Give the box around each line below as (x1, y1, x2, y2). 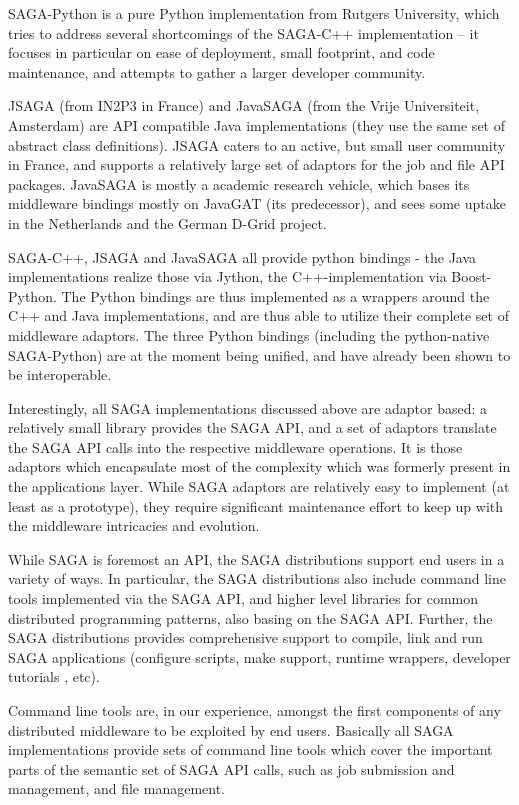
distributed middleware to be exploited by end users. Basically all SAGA (8, 719, 454, 740)
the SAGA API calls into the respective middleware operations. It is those (8, 436, 463, 457)
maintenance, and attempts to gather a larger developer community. (8, 61, 426, 82)
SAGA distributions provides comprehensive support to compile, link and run (8, 627, 483, 648)
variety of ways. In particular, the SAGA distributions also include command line (8, 568, 506, 589)
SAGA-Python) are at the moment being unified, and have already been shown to (8, 344, 511, 365)
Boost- (451, 266, 492, 287)
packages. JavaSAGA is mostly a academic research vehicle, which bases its (8, 173, 470, 194)
